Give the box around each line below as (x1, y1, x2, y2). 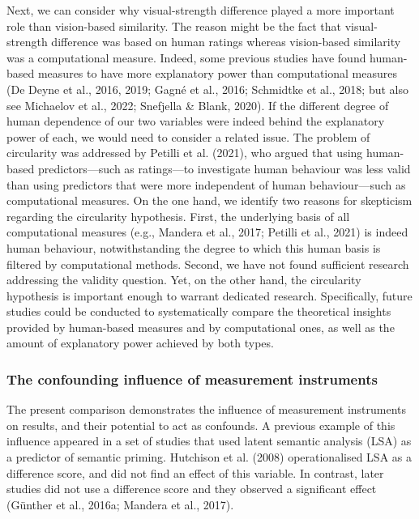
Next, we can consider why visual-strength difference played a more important (6, 2, 395, 18)
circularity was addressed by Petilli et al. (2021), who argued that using (6, 144, 363, 161)
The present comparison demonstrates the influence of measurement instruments (6, 401, 407, 418)
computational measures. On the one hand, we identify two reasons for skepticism (6, 192, 413, 209)
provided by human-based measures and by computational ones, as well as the (6, 318, 395, 335)
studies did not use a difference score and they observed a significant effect (6, 480, 377, 497)
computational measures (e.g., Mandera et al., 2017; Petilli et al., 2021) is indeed (6, 223, 408, 240)
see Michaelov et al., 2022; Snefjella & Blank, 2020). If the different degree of (6, 96, 389, 113)
